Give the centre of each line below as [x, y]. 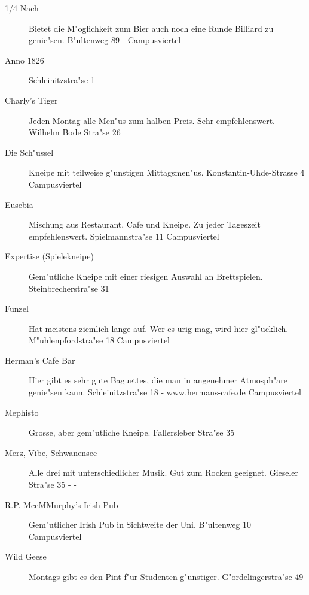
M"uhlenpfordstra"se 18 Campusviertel [100, 340]
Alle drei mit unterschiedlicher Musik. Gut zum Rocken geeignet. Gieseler [164, 472]
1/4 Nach [22, 8]
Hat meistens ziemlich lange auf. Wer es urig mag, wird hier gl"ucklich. [159, 328]
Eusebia [19, 204]
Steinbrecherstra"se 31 [69, 288]
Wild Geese [26, 556]
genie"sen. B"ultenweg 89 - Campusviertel [105, 40]
